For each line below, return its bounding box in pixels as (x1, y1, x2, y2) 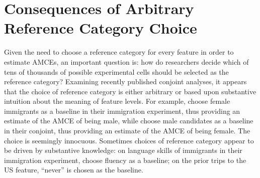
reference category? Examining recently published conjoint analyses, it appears (4, 76, 247, 87)
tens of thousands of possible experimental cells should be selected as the (4, 66, 229, 77)
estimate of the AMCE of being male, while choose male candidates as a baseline (4, 115, 253, 126)
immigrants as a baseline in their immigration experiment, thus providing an (4, 105, 240, 116)
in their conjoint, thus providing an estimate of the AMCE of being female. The (4, 125, 250, 136)
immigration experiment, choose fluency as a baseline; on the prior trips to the (4, 154, 246, 165)
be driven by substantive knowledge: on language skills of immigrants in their (4, 145, 242, 155)
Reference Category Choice (4, 18, 197, 38)
